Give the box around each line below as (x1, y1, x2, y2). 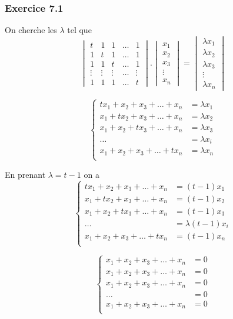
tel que (67, 24, 92, 36)
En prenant (5, 168, 46, 180)
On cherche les (5, 24, 57, 36)
